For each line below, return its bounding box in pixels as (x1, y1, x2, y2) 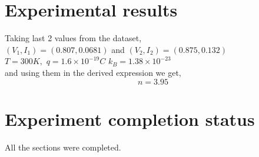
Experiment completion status (5, 106, 255, 131)
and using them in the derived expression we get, (5, 66, 181, 78)
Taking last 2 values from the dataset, (5, 32, 142, 44)
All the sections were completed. (5, 141, 121, 153)
